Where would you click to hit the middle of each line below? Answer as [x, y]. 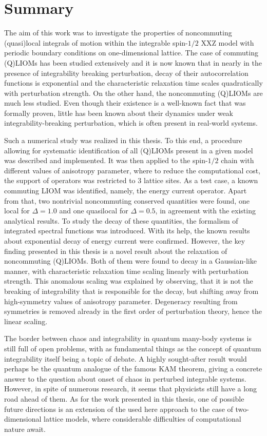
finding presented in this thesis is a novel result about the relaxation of [116, 251]
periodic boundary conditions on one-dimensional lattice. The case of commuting [131, 53]
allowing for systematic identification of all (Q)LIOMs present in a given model [129, 150]
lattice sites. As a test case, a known [201, 180]
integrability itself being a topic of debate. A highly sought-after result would [126, 358]
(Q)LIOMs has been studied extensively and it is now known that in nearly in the [133, 62]
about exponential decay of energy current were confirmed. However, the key [125, 241]
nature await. [25, 429]
